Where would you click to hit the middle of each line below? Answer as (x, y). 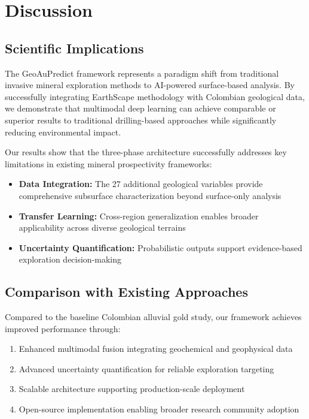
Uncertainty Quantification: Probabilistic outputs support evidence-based (160, 247)
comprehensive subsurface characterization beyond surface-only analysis (150, 195)
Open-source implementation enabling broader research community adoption (159, 409)
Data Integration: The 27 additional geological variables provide (141, 184)
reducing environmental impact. (63, 132)
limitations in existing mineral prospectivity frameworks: (108, 163)
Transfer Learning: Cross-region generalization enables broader (139, 215)
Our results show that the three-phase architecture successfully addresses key (146, 152)
